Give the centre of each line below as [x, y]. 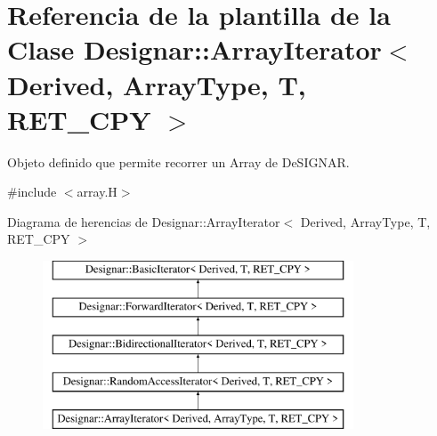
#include [32, 192]
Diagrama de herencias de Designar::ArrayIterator [144, 221]
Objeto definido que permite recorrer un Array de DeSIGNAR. [178, 161]
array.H [97, 192]
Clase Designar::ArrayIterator [194, 49]
